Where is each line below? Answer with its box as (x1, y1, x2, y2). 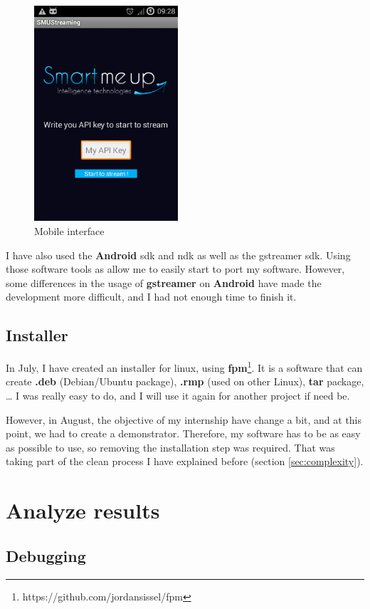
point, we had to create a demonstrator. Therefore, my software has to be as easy (6, 426, 361, 441)
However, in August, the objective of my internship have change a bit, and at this (6, 412, 362, 427)
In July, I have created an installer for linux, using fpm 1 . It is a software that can (6, 358, 363, 375)
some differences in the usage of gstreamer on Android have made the (6, 275, 322, 290)
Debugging (6, 544, 86, 566)
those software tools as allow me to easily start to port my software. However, (6, 261, 345, 276)
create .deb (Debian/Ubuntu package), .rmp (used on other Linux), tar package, (6, 374, 364, 389)
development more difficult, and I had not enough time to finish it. (6, 289, 297, 304)
